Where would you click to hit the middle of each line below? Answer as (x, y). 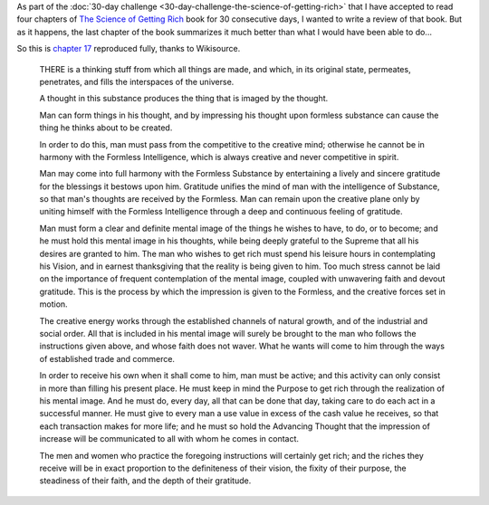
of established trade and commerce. (107, 358)
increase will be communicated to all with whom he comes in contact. (169, 439)
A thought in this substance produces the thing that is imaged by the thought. (184, 99)
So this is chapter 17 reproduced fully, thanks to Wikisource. (129, 49)
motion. (53, 304)
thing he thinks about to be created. (106, 128)
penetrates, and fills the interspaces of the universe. (137, 81)
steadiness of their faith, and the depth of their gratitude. (145, 481)
